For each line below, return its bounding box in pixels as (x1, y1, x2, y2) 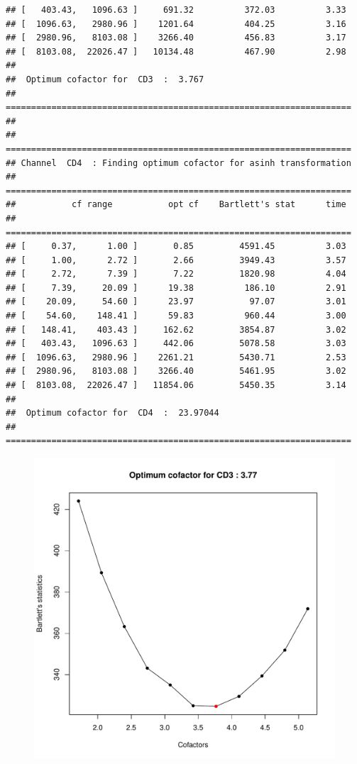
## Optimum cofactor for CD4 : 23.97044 (6, 408, 219, 419)
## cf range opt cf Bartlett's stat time (6, 199, 346, 210)
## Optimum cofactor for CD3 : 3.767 (6, 74, 204, 84)
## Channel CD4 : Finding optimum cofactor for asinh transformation (6, 157, 351, 168)
